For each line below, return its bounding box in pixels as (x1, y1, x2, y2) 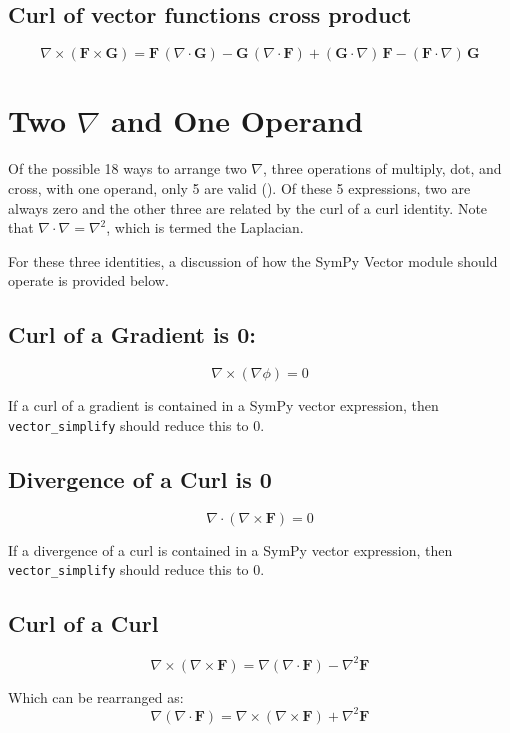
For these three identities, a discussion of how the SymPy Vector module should (8, 250, 498, 271)
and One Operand (110, 100, 364, 141)
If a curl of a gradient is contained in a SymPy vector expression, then (8, 395, 439, 416)
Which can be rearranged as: (8, 686, 184, 707)
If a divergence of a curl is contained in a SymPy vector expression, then (8, 539, 453, 560)
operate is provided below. (8, 270, 169, 291)
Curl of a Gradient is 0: (8, 319, 256, 350)
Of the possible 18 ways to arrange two (8, 158, 247, 179)
